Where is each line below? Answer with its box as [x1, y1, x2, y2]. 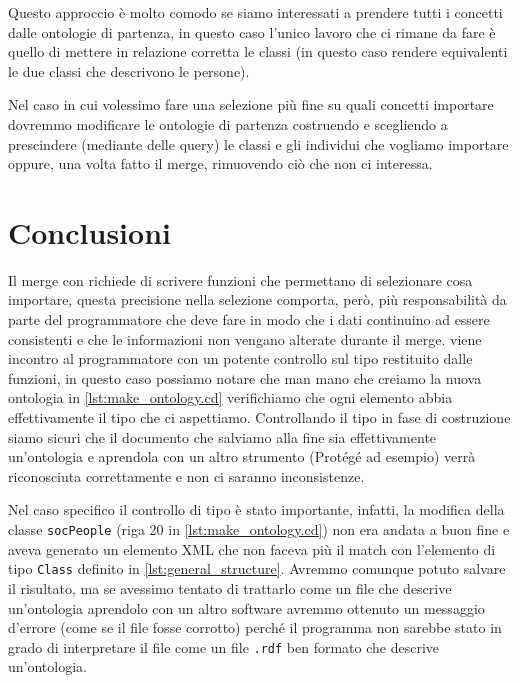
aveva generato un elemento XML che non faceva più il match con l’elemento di [8, 538, 496, 559]
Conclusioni [8, 211, 171, 252]
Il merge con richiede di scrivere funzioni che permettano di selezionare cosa [8, 269, 473, 290]
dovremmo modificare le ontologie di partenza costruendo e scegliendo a [8, 113, 448, 134]
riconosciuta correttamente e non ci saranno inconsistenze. [8, 465, 365, 486]
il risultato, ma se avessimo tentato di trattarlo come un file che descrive [8, 577, 452, 598]
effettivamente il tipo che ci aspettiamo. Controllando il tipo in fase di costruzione [8, 407, 511, 428]
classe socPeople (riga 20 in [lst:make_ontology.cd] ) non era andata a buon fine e [8, 519, 510, 539]
